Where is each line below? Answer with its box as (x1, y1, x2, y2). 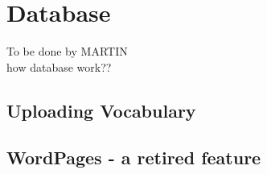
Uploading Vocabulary (6, 97, 196, 122)
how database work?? (6, 58, 112, 75)
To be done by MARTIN (6, 43, 128, 60)
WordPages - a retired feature (6, 145, 261, 170)
